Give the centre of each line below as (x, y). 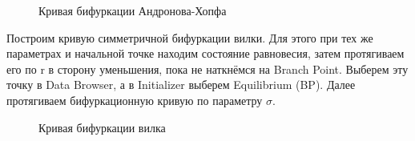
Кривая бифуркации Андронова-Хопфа (133, 10)
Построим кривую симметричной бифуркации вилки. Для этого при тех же (190, 37)
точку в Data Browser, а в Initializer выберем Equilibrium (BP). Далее (181, 85)
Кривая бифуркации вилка (102, 127)
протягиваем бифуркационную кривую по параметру (135, 100)
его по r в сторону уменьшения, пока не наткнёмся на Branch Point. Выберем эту (207, 68)
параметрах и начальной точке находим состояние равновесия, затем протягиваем (205, 53)
